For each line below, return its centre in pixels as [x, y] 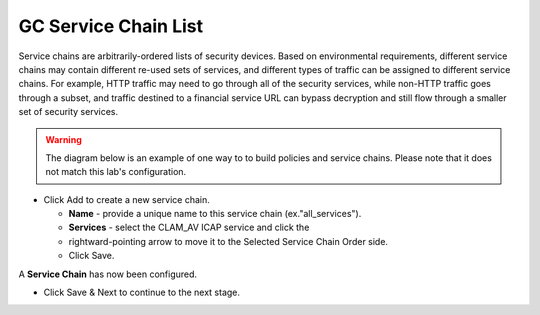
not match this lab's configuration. [116, 172]
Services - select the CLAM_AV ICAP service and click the [189, 227]
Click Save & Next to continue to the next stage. [141, 292]
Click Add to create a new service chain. [126, 199]
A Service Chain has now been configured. [108, 274]
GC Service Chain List [111, 26]
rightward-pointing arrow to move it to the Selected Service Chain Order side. [228, 241]
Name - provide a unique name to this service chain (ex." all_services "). [215, 214]
